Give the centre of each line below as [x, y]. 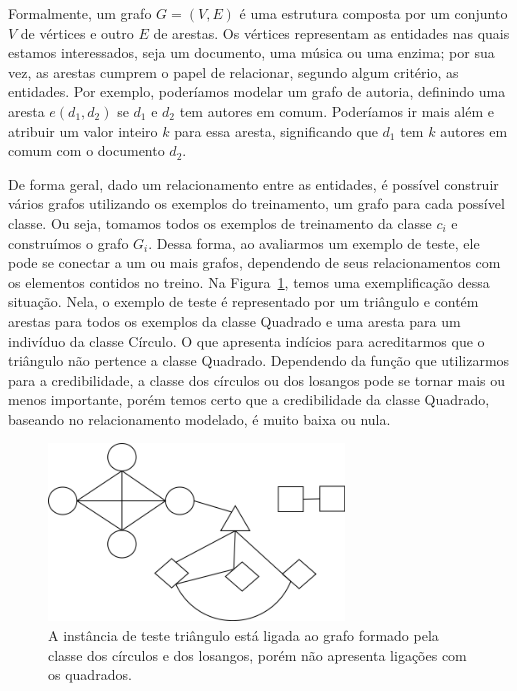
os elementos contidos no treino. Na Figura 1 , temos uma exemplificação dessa [249, 281]
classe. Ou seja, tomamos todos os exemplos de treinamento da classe [220, 222]
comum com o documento [86, 150]
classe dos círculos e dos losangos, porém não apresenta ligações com [257, 654]
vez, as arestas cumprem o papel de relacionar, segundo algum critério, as [233, 71]
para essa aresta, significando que [276, 130]
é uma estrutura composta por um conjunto [373, 13]
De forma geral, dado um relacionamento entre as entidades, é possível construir [253, 183]
